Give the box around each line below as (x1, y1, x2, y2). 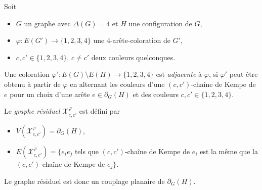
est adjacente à (156, 69, 202, 79)
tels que (74, 146, 99, 156)
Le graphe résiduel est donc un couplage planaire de (4, 176, 165, 186)
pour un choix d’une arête (10, 88, 90, 99)
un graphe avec (24, 18, 71, 28)
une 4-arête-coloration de (93, 35, 170, 45)
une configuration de (128, 18, 192, 28)
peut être (229, 69, 258, 79)
